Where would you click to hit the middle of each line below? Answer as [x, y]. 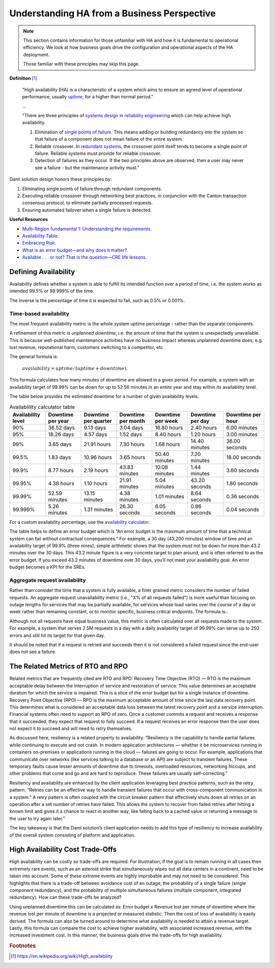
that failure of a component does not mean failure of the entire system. [109, 139]
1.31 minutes [98, 509]
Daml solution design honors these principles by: [61, 179]
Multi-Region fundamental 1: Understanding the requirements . [87, 229]
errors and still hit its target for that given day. [57, 635]
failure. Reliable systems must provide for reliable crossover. [98, 153]
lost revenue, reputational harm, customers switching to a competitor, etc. [87, 347]
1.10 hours [96, 483]
